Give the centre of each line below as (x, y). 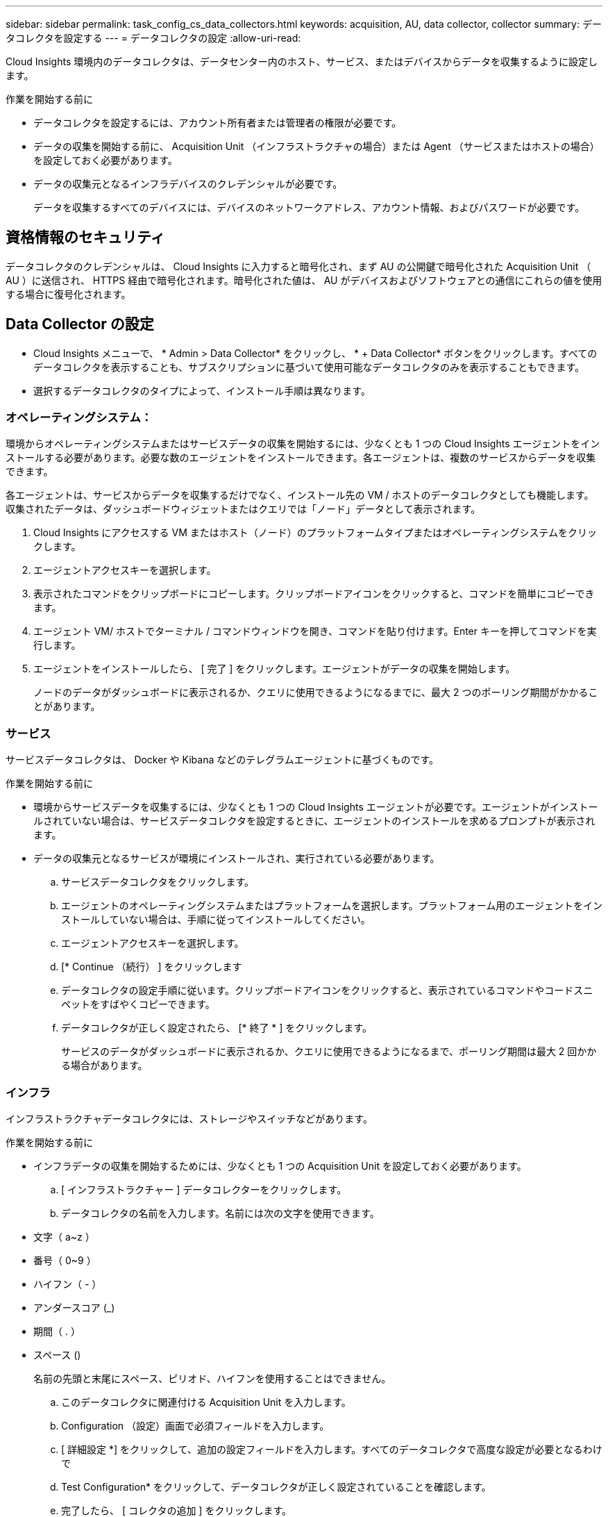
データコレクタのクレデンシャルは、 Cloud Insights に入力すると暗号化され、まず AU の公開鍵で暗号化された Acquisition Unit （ (298, 266)
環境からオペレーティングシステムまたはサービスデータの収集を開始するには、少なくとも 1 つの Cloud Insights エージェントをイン (303, 444)
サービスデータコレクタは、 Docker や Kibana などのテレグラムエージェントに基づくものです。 (222, 760)
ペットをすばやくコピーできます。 (138, 1004)
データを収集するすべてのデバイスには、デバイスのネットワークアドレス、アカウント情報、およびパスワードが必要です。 (309, 207)
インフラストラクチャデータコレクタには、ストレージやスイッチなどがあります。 (189, 1118)
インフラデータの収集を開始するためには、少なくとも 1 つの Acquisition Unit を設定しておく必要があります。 (280, 1166)
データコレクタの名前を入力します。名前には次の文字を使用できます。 (220, 1213)
